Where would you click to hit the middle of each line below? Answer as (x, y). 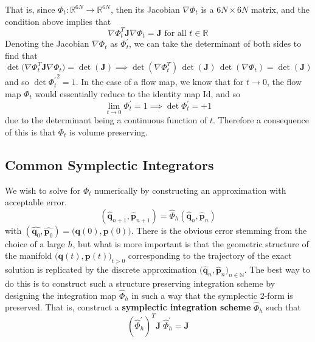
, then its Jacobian (145, 9)
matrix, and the (280, 9)
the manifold (29, 255)
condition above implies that (58, 21)
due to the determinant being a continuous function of (106, 120)
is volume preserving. (108, 132)
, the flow (284, 82)
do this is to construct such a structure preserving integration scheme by (140, 283)
